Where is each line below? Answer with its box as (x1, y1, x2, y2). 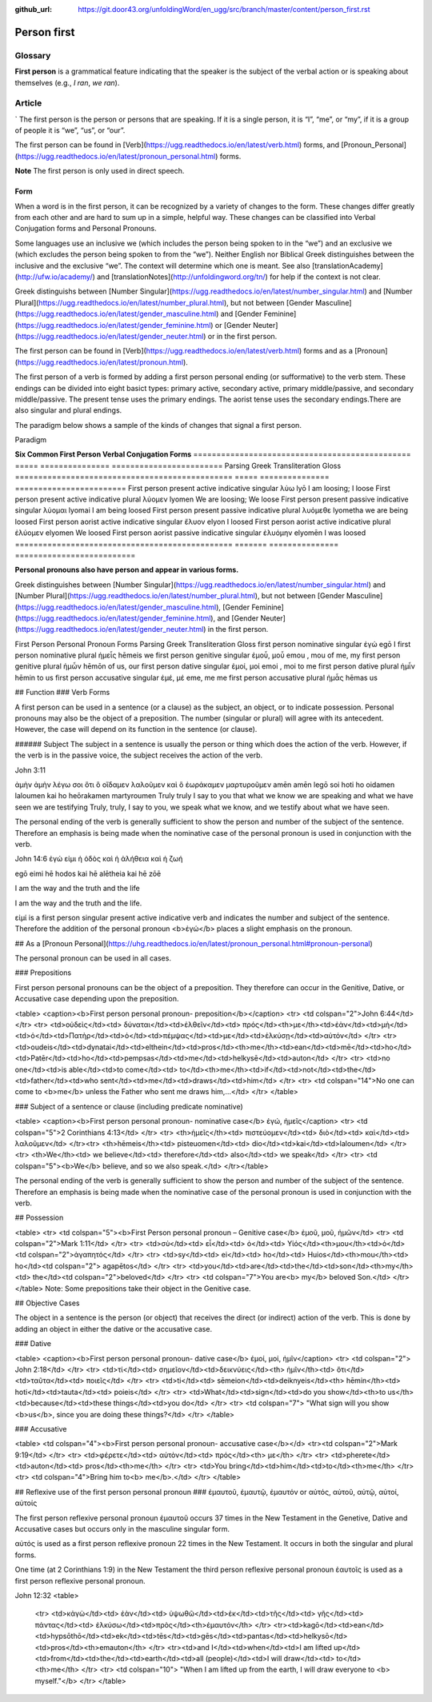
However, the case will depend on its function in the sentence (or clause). (14, 725, 258, 734)
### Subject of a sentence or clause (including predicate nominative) (14, 1101, 243, 1111)
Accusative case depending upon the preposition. (14, 994, 179, 1004)
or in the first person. (207, 331, 278, 341)
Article (14, 98, 42, 109)
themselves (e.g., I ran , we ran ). (14, 78, 120, 87)
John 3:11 (14, 765, 46, 775)
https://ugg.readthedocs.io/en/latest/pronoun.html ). (17, 357, 188, 367)
